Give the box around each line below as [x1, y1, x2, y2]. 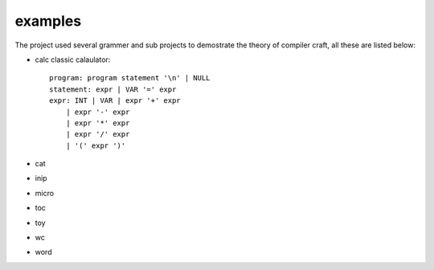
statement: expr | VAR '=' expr [49, 84, 177, 94]
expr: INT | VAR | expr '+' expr [49, 96, 181, 105]
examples [14, 12, 82, 30]
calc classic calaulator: [35, 55, 111, 64]
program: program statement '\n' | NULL [49, 73, 211, 83]
